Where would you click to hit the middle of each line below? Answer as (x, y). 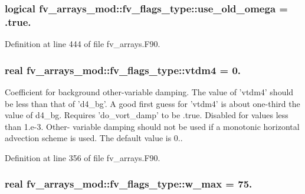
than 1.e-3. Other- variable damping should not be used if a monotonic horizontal (152, 126)
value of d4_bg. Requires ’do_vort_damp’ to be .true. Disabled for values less (147, 115)
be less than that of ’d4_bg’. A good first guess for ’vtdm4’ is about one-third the (152, 103)
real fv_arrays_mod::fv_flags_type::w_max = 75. (129, 184)
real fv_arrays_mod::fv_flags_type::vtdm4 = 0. (123, 70)
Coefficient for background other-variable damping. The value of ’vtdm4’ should (149, 91)
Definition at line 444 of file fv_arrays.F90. (83, 44)
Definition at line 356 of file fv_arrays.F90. (83, 157)
